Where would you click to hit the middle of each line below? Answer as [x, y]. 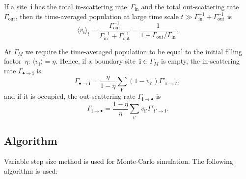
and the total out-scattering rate [190, 6]
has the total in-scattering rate [81, 6]
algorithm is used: [31, 170]
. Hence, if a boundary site [96, 61]
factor [13, 61]
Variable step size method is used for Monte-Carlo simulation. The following [119, 161]
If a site [15, 6]
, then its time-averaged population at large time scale [97, 16]
